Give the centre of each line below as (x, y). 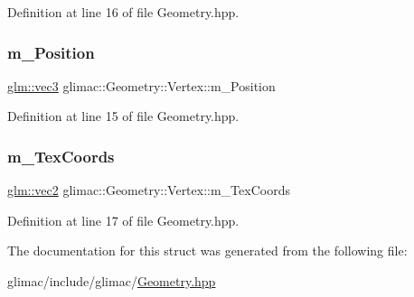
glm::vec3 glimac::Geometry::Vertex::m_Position (141, 85)
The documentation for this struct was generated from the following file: (207, 251)
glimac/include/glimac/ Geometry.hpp (112, 281)
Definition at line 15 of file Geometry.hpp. (123, 116)
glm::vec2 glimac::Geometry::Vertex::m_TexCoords (149, 190)
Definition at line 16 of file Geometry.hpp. (123, 12)
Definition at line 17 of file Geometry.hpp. (123, 220)
